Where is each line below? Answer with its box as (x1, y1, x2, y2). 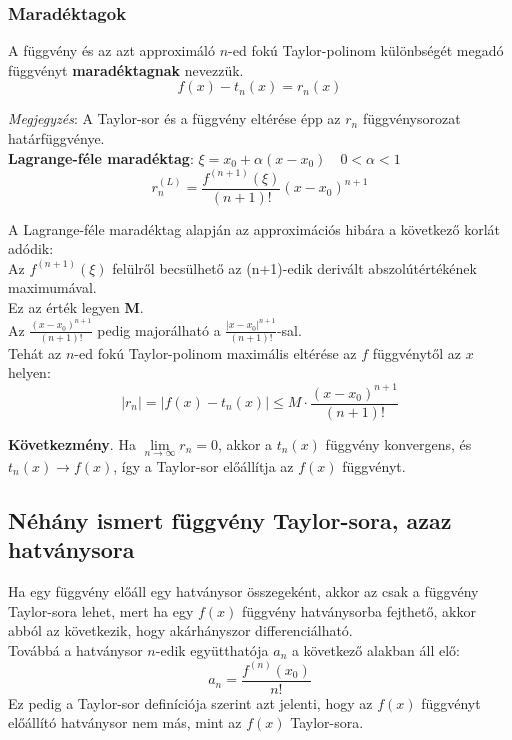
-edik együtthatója (155, 639, 269, 660)
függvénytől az (372, 342, 461, 363)
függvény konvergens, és (325, 433, 472, 454)
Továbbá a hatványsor (8, 639, 143, 660)
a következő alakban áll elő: (291, 639, 460, 660)
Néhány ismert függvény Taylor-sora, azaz (8, 504, 452, 535)
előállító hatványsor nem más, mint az (8, 712, 242, 733)
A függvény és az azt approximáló (8, 40, 215, 61)
